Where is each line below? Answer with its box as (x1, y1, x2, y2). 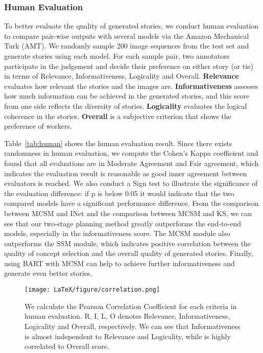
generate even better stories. (4, 268, 92, 278)
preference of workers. (4, 121, 72, 131)
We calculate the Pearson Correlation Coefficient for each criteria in (25, 300, 237, 311)
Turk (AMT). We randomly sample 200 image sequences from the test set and (4, 40, 249, 51)
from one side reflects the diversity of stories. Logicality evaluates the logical (4, 100, 247, 111)
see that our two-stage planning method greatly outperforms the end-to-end (4, 218, 241, 228)
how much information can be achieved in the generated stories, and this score (4, 90, 250, 101)
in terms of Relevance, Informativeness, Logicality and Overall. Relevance (4, 70, 239, 81)
